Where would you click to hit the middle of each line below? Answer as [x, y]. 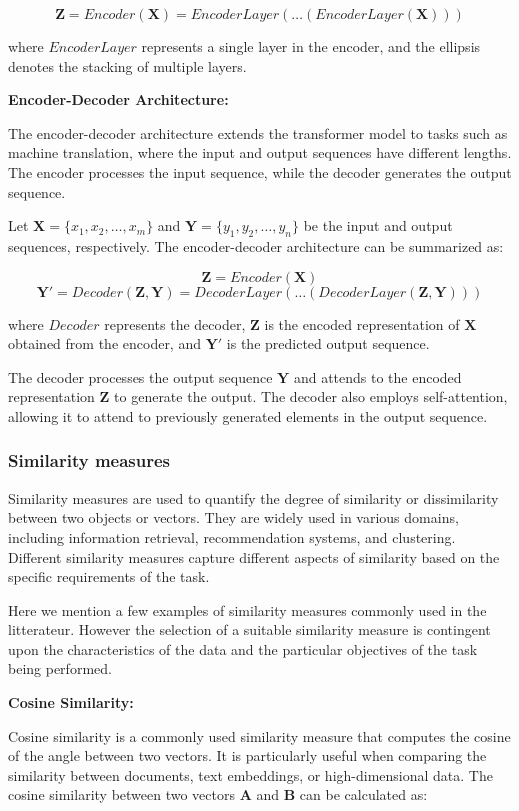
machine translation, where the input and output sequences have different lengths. [260, 152]
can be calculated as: [363, 794]
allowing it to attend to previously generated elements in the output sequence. [248, 415]
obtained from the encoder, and [104, 343]
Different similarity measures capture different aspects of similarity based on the [254, 556]
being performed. [60, 668]
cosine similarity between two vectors [121, 794]
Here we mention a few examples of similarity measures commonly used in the [247, 609]
